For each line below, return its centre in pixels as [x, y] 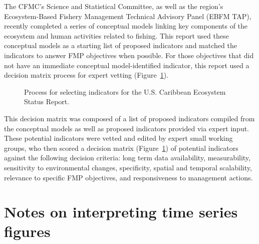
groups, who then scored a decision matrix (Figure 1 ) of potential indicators [121, 148]
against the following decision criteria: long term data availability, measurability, [127, 158]
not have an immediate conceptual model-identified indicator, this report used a [127, 65]
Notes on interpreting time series [121, 212]
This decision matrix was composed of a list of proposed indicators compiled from [129, 118]
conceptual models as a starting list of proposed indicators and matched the [120, 45]
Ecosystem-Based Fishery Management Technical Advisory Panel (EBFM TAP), [128, 16]
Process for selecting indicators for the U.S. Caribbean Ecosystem [125, 91]
